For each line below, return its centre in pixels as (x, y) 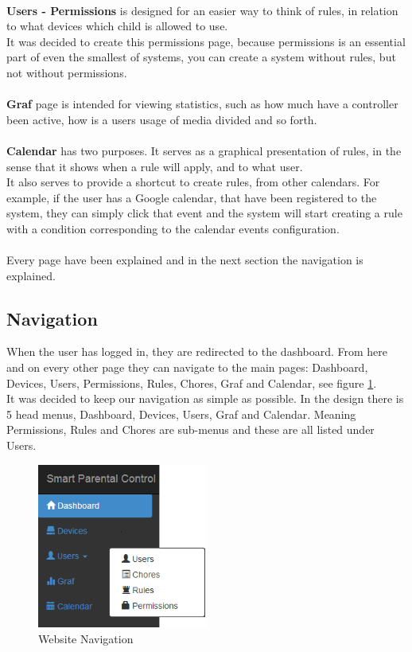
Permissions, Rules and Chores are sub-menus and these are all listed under (190, 429)
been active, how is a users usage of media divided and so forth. (162, 119)
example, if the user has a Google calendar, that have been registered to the (192, 197)
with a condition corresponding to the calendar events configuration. (173, 228)
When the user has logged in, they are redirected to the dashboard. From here (197, 351)
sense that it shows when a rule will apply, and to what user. (155, 166)
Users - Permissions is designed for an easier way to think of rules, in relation (202, 10)
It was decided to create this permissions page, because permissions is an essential (206, 41)
